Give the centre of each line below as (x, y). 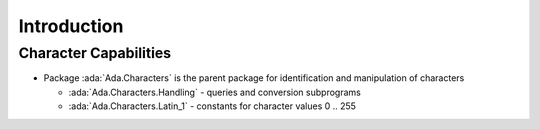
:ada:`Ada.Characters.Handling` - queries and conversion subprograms (215, 92)
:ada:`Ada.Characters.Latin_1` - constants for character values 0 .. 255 (212, 106)
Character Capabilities (95, 53)
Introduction (71, 26)
